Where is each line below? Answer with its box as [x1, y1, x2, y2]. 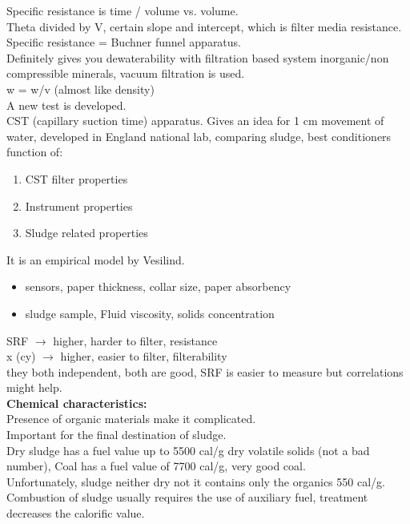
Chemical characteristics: [6, 394, 147, 411]
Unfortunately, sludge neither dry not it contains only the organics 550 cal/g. [6, 473, 385, 490]
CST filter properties [25, 170, 128, 187]
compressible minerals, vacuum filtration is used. [6, 65, 245, 82]
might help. [6, 379, 62, 396]
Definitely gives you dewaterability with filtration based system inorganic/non [6, 49, 389, 66]
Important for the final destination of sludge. [6, 426, 227, 443]
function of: [6, 143, 63, 160]
